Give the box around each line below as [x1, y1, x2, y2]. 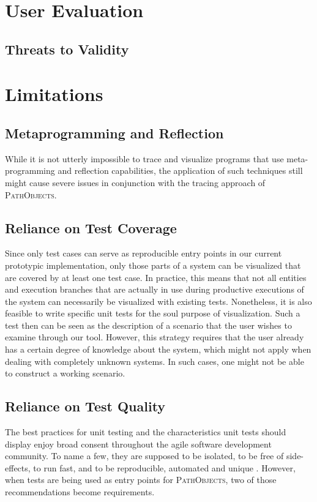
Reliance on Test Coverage [5, 218, 177, 237]
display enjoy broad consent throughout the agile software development [5, 437, 272, 450]
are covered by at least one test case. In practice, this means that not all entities [5, 271, 307, 283]
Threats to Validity [5, 39, 129, 58]
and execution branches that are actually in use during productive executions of [5, 283, 304, 296]
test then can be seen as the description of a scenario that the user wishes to [5, 318, 292, 331]
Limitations [5, 81, 103, 107]
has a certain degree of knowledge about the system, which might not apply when [5, 343, 311, 356]
